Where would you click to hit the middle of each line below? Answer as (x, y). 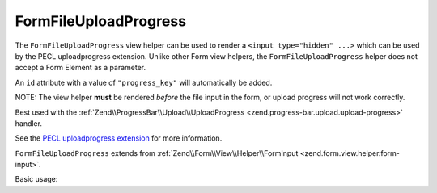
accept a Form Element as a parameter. (81, 68)
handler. (28, 123)
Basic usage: (36, 179)
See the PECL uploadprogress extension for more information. (119, 138)
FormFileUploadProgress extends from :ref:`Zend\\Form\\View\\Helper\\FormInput (157, 153)
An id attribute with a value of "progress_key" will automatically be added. (144, 82)
